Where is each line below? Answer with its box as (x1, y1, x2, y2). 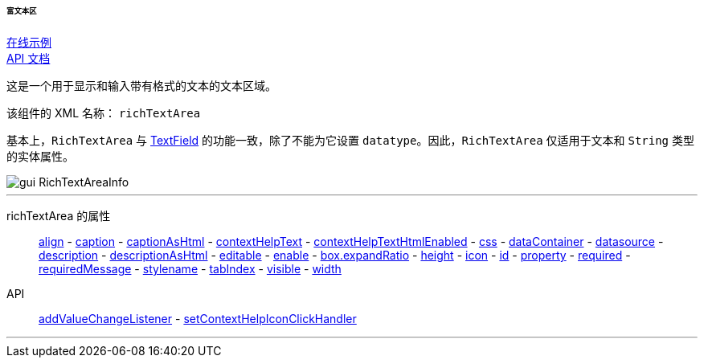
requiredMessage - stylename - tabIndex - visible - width (39, 261, 342, 276)
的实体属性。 (6, 149, 74, 163)
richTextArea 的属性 (6, 208, 111, 223)
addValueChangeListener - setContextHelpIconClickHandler (39, 311, 357, 325)
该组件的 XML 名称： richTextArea (6, 105, 201, 120)
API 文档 (6, 51, 51, 65)
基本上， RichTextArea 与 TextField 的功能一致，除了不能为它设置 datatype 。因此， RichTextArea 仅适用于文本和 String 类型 (6, 133, 694, 147)
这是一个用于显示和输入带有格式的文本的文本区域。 (6, 78, 276, 92)
